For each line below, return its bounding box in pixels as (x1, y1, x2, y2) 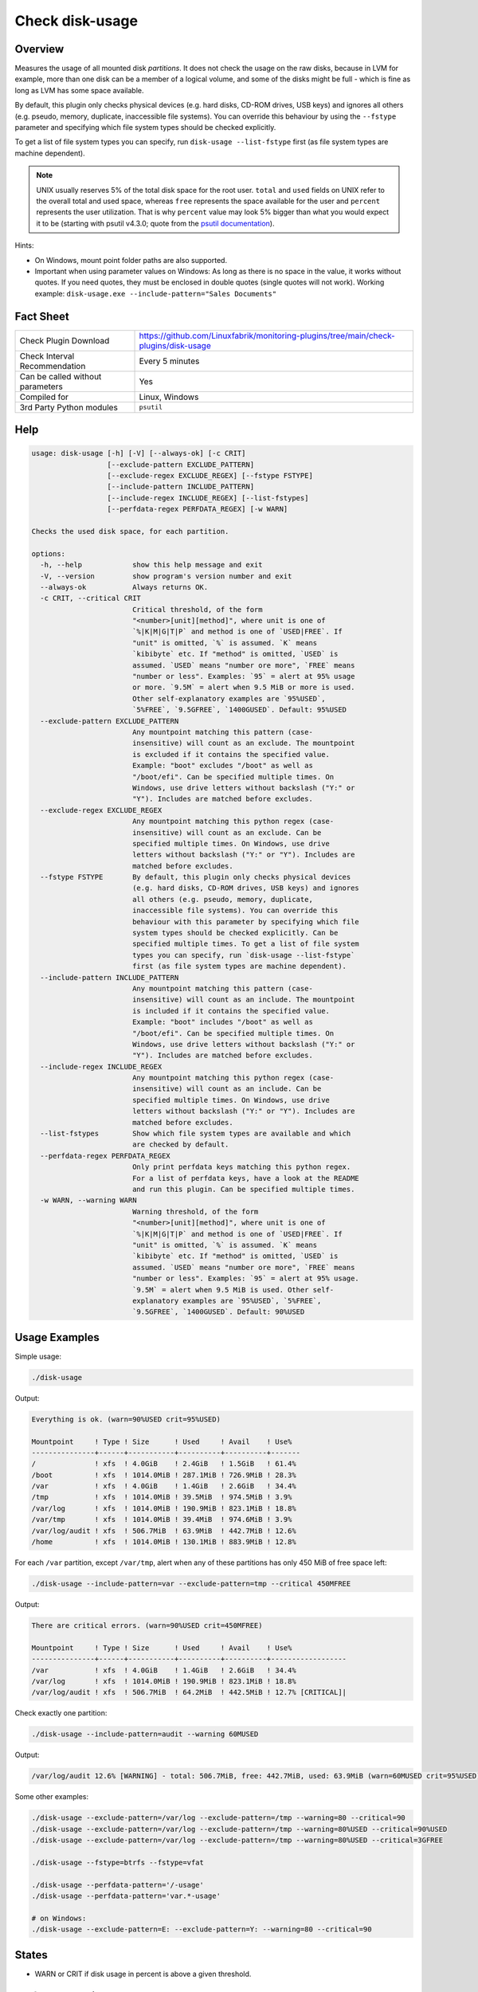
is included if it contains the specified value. (131, 1006, 331, 1015)
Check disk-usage (14, 12, 139, 29)
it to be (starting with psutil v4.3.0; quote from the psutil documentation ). (36, 218, 275, 228)
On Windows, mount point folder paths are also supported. (34, 255, 227, 265)
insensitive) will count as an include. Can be (131, 1084, 322, 1093)
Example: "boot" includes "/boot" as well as (131, 1018, 314, 1027)
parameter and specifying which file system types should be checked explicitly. (14, 123, 276, 132)
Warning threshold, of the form (131, 1207, 259, 1216)
